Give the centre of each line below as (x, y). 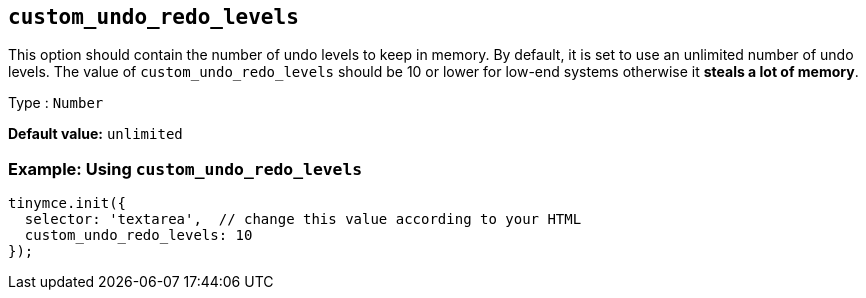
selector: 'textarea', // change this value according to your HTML (303, 219)
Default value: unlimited (95, 134)
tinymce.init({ (67, 203)
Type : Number (56, 103)
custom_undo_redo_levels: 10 (138, 235)
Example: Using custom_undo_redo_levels (185, 168)
